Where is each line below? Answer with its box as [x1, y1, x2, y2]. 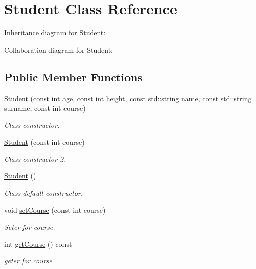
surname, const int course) [4, 103, 86, 113]
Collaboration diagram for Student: [4, 44, 113, 55]
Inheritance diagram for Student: [4, 27, 106, 38]
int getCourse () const [4, 238, 72, 249]
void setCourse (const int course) [4, 204, 106, 215]
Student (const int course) [4, 137, 85, 147]
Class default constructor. [4, 188, 83, 198]
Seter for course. [4, 221, 55, 232]
